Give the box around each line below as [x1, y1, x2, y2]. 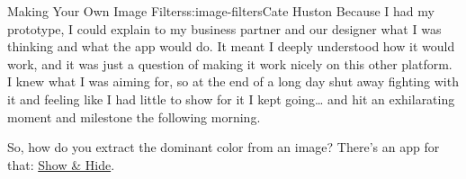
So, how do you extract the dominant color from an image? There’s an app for [7, 138, 440, 157]
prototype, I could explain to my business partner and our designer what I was [7, 19, 442, 38]
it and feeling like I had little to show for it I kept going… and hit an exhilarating [7, 89, 455, 108]
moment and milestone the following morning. [7, 107, 261, 126]
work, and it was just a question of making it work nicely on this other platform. [7, 54, 453, 73]
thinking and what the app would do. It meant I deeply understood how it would [7, 37, 455, 56]
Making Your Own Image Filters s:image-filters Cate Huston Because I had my [7, 2, 435, 20]
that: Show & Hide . [7, 155, 115, 174]
